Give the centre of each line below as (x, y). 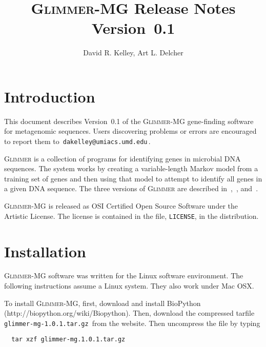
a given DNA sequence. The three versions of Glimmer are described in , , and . (131, 188)
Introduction (50, 96)
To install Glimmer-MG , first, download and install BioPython (103, 303)
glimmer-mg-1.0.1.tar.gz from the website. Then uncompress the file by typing (132, 323)
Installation (45, 251)
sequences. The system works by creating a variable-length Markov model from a (131, 168)
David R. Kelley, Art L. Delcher (133, 53)
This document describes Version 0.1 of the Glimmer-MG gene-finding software (129, 121)
